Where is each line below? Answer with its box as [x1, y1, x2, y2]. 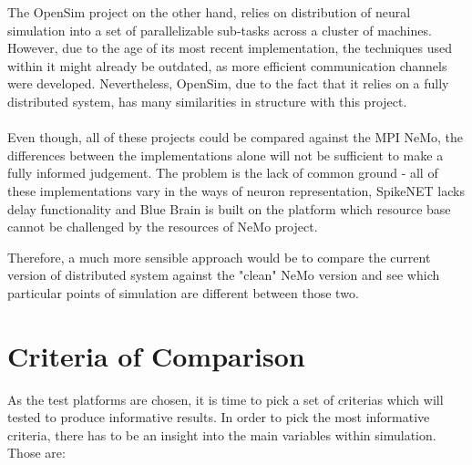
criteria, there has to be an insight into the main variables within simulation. [7, 425, 436, 444]
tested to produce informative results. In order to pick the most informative [7, 408, 430, 427]
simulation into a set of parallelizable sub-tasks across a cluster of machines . [7, 20, 432, 39]
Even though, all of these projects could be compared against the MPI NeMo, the [7, 128, 464, 147]
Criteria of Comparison [7, 336, 305, 374]
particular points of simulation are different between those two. [7, 283, 359, 302]
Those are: [7, 443, 66, 462]
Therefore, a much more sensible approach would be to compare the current [7, 247, 431, 266]
